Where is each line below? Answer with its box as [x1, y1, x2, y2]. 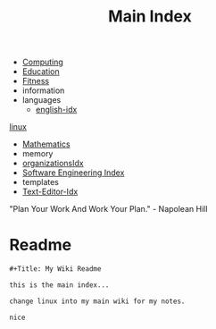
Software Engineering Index [21, 167, 125, 178]
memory [21, 148, 54, 159]
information [21, 85, 65, 96]
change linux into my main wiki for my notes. [9, 297, 186, 306]
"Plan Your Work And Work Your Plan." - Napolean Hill [9, 204, 208, 215]
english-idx [35, 105, 78, 115]
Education [21, 66, 60, 77]
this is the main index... [9, 281, 110, 290]
